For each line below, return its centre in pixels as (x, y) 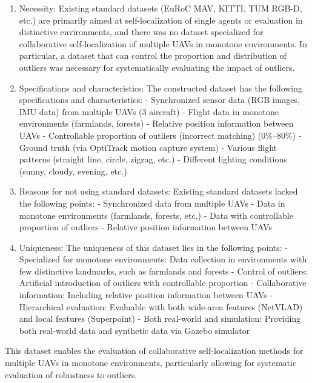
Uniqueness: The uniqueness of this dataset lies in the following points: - (153, 247)
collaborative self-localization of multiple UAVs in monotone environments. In (163, 43)
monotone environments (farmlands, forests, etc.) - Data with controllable (156, 215)
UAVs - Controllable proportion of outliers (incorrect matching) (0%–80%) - (160, 135)
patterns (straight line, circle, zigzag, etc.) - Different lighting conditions (153, 159)
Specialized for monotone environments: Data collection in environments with (163, 259)
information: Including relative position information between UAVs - (146, 295)
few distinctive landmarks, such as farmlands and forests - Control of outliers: (163, 271)
